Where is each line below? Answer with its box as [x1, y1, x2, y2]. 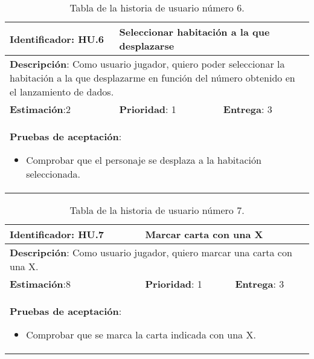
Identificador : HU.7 [10, 227, 104, 241]
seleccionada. [26, 167, 81, 181]
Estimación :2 [10, 102, 71, 116]
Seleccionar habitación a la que [119, 25, 270, 39]
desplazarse [119, 39, 175, 53]
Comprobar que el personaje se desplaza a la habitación [26, 153, 261, 167]
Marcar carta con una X [145, 227, 263, 241]
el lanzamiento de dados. [10, 85, 114, 99]
